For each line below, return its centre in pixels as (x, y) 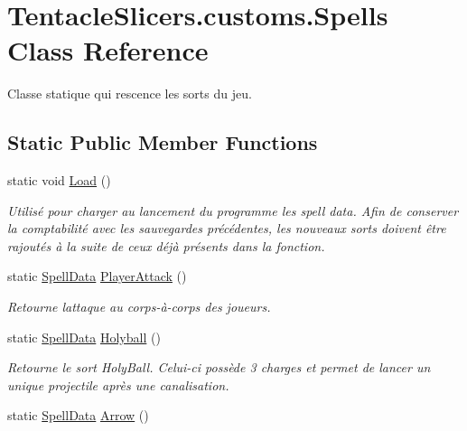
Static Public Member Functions (163, 142)
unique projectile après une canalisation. (118, 384)
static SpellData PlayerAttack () (97, 276)
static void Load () (59, 180)
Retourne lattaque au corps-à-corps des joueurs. (139, 307)
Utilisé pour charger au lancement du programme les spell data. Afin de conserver (233, 210)
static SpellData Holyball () (84, 337)
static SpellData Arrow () (78, 415)
